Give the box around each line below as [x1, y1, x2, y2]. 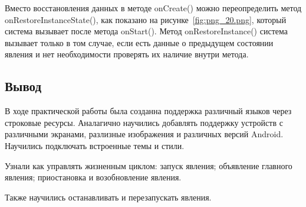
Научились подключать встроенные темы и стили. [5, 139, 185, 151]
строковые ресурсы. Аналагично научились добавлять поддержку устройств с [5, 116, 283, 128]
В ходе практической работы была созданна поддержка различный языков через [5, 105, 292, 117]
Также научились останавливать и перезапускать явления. [5, 190, 212, 203]
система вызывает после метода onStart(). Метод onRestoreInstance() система [5, 25, 288, 37]
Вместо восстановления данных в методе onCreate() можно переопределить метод [5, 2, 302, 14]
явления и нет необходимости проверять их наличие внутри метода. [5, 48, 249, 60]
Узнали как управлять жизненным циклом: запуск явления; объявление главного [5, 159, 292, 172]
